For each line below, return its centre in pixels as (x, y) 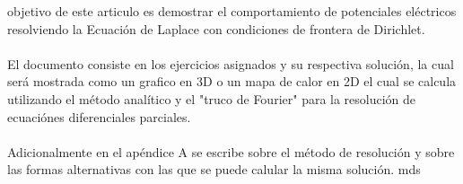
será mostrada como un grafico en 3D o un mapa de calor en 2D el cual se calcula (232, 81)
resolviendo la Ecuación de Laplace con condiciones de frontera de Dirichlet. (216, 28)
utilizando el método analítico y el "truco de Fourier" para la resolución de (212, 98)
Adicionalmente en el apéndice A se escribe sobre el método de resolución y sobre (231, 151)
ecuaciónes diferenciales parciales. (99, 116)
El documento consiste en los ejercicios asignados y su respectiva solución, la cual (231, 63)
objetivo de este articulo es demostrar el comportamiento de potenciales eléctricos (232, 11)
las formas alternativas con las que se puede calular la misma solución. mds (214, 169)
